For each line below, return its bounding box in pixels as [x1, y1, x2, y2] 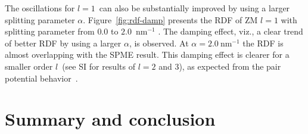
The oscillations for [5, 2, 75, 14]
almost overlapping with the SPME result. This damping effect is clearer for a [5, 48, 290, 61]
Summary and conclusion [5, 107, 216, 131]
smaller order [5, 60, 53, 72]
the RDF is [242, 36, 284, 49]
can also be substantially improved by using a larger [99, 2, 290, 14]
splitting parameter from [5, 25, 95, 38]
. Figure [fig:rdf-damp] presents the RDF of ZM [83, 13, 258, 26]
